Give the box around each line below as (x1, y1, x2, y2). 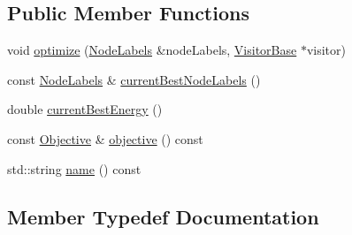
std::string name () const (7, 159, 142, 178)
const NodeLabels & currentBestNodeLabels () (7, 70, 261, 88)
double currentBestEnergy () (7, 100, 163, 118)
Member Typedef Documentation (7, 202, 319, 230)
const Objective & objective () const (7, 129, 203, 148)
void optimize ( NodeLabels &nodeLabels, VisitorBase (7, 41, 297, 59)
